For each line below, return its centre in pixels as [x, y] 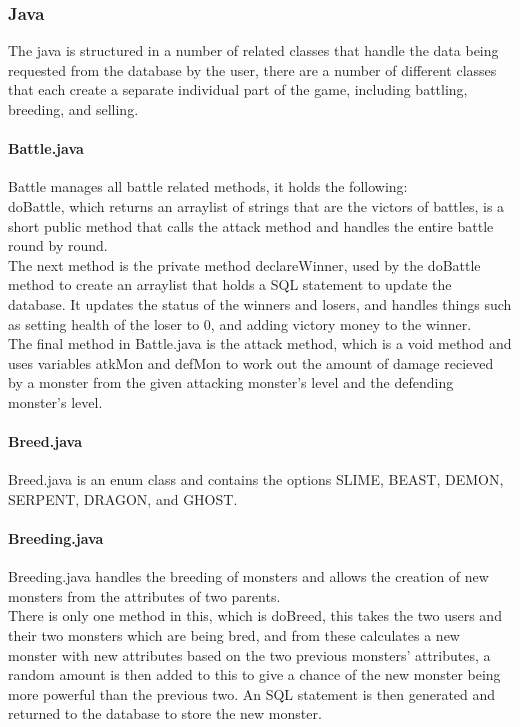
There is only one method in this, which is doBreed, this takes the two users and [255, 615]
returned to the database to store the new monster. [165, 713]
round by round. [58, 245]
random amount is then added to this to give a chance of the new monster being [254, 674]
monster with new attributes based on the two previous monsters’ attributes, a [249, 654]
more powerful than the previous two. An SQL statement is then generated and [252, 693]
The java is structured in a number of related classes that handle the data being [253, 50]
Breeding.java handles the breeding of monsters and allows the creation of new [248, 576]
